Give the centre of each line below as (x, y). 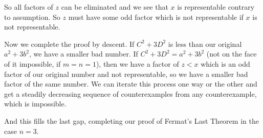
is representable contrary (216, 7)
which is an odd (225, 63)
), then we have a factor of (137, 63)
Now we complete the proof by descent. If (69, 44)
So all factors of (29, 7)
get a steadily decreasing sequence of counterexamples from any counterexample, (130, 93)
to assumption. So (32, 17)
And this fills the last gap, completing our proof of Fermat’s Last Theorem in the (131, 120)
